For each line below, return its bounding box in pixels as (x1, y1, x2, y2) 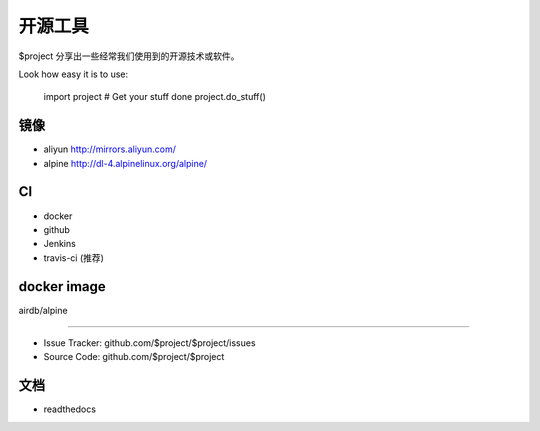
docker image (18, 278, 107, 295)
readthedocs (43, 403, 97, 415)
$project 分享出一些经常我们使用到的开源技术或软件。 (18, 50, 240, 62)
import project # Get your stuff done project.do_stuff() (43, 91, 267, 103)
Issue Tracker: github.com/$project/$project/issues (43, 337, 256, 349)
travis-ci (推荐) (43, 251, 105, 264)
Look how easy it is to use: (18, 68, 129, 80)
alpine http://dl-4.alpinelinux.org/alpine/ (43, 157, 208, 169)
